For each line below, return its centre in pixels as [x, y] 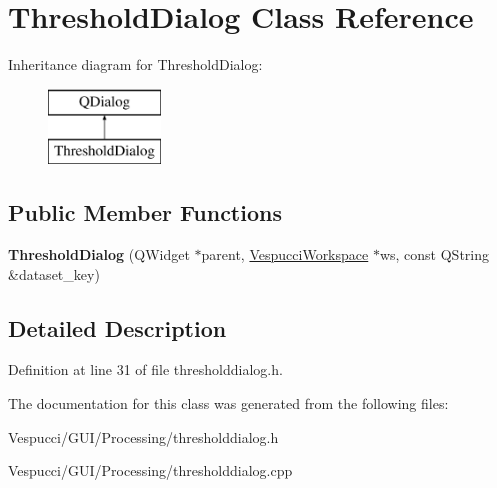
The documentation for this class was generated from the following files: [228, 403]
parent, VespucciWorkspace [285, 254]
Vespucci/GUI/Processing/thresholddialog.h [143, 436]
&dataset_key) [54, 273]
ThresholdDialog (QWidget [99, 254]
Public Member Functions [145, 212]
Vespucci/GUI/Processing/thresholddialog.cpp [150, 470]
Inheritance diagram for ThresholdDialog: [135, 64]
